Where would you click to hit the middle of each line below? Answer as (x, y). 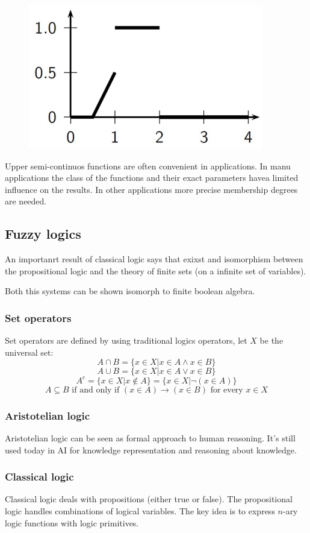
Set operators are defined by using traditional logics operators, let (126, 340)
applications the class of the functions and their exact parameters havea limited (152, 178)
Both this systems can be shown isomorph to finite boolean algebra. (130, 291)
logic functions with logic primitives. (72, 522)
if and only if (96, 390)
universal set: (29, 352)
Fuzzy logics (43, 234)
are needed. (26, 201)
